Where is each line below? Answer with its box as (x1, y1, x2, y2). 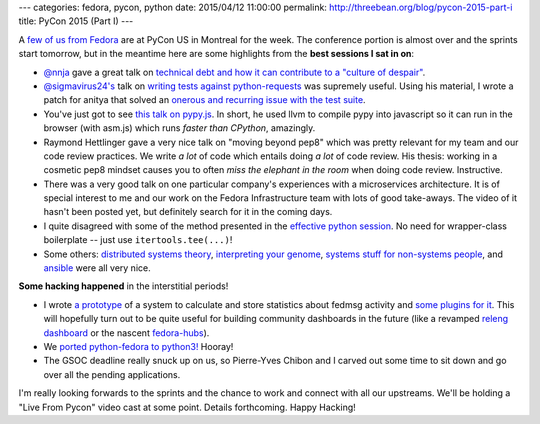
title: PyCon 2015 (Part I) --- (18, 15, 134, 27)
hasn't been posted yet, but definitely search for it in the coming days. (43, 206, 333, 218)
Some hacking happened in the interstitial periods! (18, 280, 229, 292)
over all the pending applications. (43, 368, 181, 380)
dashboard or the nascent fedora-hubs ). (43, 326, 210, 339)
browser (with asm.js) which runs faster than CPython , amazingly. (43, 122, 316, 134)
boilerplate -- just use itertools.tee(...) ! (43, 234, 233, 246)
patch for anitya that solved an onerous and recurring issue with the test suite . (43, 94, 366, 106)
